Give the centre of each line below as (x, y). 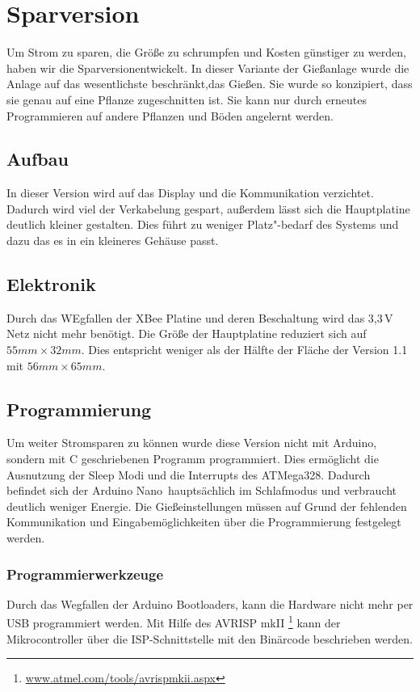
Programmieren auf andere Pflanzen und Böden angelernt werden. (170, 115)
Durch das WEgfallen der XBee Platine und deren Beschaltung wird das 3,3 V (200, 317)
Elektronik (51, 284)
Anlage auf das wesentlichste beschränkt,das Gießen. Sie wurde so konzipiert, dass (210, 84)
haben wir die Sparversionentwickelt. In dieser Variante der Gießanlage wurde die (208, 68)
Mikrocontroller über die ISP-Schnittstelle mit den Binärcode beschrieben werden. (210, 638)
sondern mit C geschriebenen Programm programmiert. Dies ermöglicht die (193, 459)
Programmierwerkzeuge (85, 574)
